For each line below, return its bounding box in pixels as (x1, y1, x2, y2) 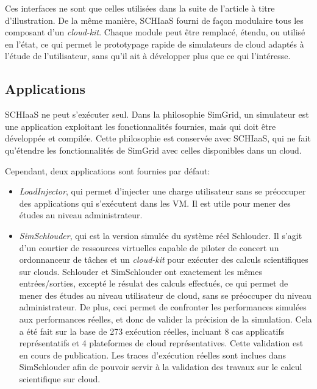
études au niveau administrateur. (19, 209, 143, 221)
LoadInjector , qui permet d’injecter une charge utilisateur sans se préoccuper (19, 185, 306, 198)
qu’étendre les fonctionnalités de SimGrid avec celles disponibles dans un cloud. (5, 143, 302, 156)
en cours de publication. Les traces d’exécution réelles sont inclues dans (19, 348, 286, 361)
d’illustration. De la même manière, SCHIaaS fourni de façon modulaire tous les (5, 13, 304, 26)
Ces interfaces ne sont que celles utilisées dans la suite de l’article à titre (5, 2, 275, 14)
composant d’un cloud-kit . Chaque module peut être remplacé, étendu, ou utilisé (5, 26, 305, 38)
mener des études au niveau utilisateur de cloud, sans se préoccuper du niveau (19, 288, 312, 301)
